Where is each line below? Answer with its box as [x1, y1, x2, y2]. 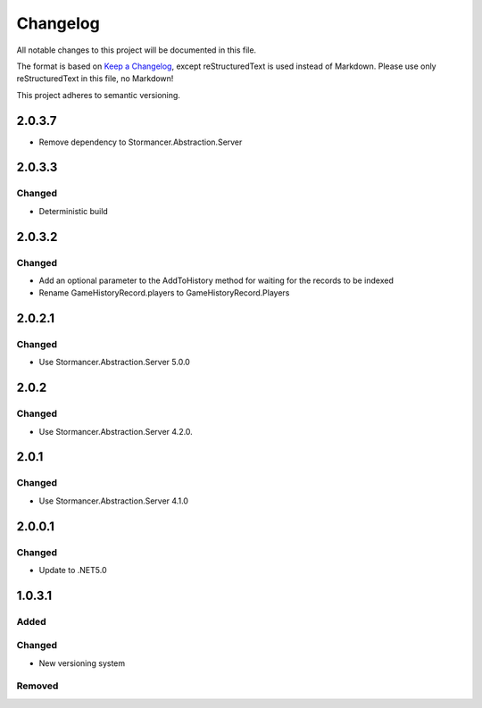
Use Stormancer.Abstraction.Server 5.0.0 [38, 357, 191, 368]
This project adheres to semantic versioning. [16, 89, 180, 100]
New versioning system [38, 657, 126, 669]
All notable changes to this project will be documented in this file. [16, 45, 257, 55]
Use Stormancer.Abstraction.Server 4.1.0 [38, 496, 189, 506]
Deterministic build [38, 205, 109, 216]
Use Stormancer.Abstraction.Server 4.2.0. [38, 426, 194, 437]
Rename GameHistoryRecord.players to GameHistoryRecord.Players [38, 287, 290, 298]
